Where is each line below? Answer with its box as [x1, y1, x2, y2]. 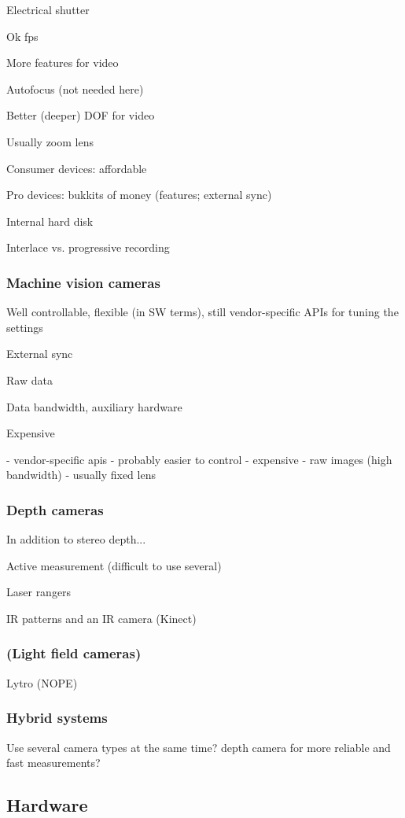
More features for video [6, 54, 119, 71]
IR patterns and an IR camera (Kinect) [6, 610, 197, 626]
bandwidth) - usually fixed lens [6, 466, 156, 483]
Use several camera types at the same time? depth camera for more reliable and [6, 739, 391, 755]
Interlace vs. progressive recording [6, 239, 170, 256]
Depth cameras [6, 499, 104, 519]
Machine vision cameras [6, 272, 160, 292]
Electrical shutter [6, 2, 90, 17]
